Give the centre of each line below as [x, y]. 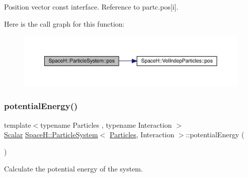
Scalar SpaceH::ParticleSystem [51, 135]
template [18, 124]
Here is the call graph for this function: [64, 23]
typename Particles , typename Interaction [106, 124]
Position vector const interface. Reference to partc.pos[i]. [91, 7]
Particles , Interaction [142, 135]
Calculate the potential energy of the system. [73, 168]
